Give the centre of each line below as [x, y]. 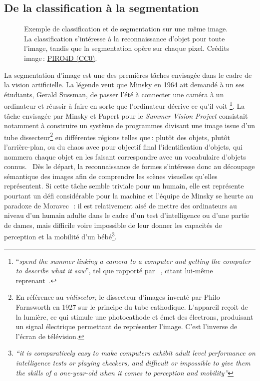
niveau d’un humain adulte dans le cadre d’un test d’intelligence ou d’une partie [127, 215]
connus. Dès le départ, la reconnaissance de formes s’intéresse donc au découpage [130, 166]
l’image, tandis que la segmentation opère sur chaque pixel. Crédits [127, 48]
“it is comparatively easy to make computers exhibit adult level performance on [135, 353]
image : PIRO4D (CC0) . [61, 58]
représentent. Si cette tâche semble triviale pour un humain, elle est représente [124, 186]
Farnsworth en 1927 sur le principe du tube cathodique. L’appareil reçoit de [132, 307]
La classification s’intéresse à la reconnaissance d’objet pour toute [125, 38]
